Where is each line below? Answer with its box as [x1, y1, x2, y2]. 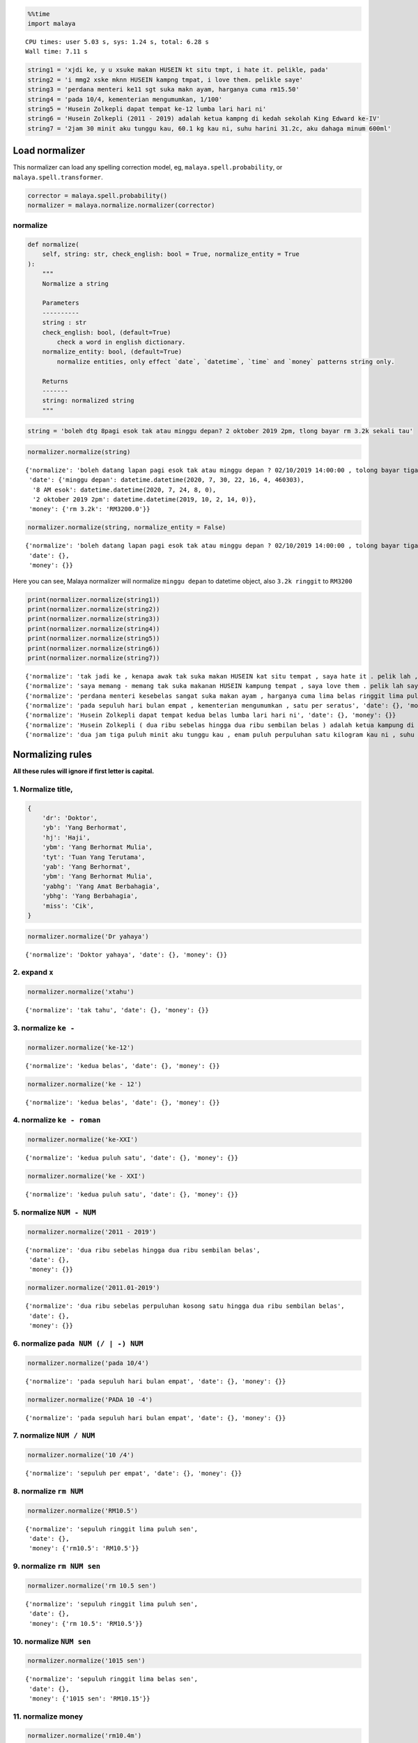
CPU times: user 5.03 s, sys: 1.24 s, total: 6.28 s [25, 38, 209, 45]
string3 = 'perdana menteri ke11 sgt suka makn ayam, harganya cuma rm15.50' [27, 86, 300, 93]
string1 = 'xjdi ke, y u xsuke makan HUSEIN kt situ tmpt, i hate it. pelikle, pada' [27, 66, 329, 74]
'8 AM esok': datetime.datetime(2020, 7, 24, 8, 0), [32, 485, 217, 494]
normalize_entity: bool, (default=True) [42, 348, 183, 356]
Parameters [42, 299, 79, 307]
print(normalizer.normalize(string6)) [27, 644, 160, 652]
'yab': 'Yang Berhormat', [42, 863, 131, 871]
